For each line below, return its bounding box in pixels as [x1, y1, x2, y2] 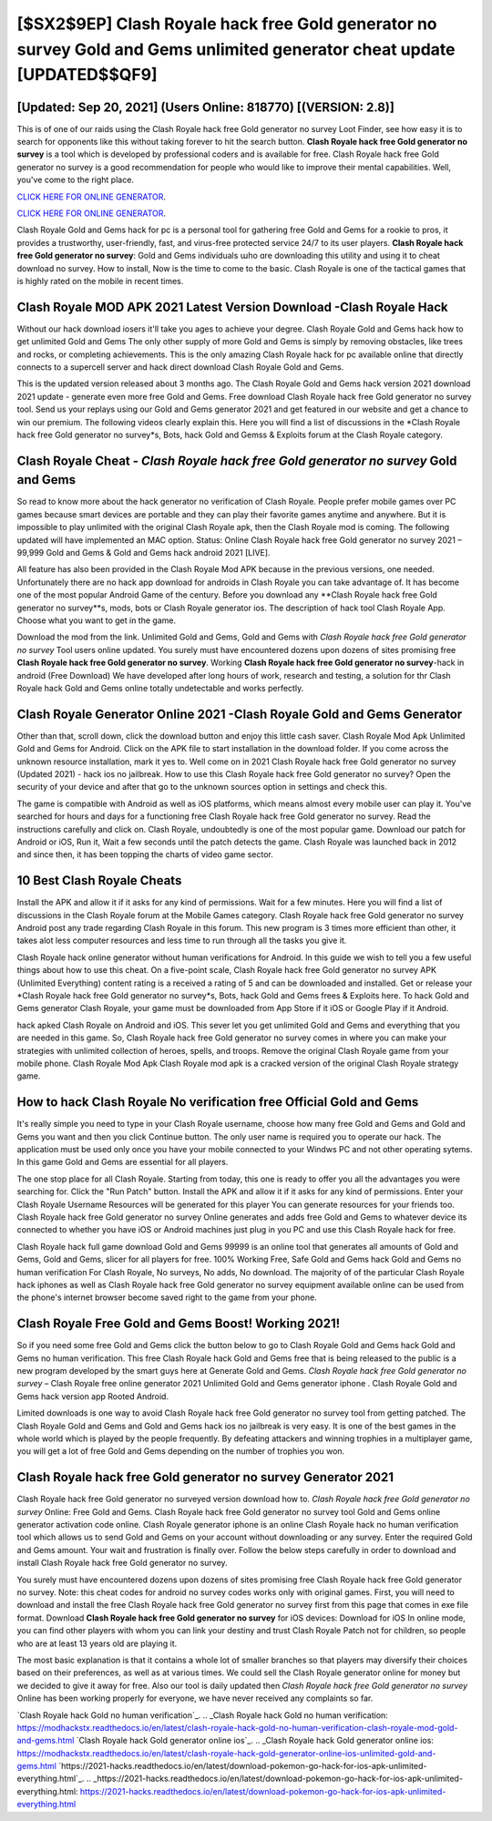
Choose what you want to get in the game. [16, 615, 177, 626]
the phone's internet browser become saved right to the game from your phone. [16, 1292, 318, 1303]
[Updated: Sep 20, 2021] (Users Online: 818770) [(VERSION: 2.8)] [16, 99, 395, 115]
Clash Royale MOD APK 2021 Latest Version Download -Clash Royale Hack [16, 299, 448, 314]
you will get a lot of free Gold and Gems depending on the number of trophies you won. [16, 1446, 345, 1457]
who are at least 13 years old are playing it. [16, 1638, 178, 1649]
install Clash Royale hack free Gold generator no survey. [16, 1558, 228, 1569]
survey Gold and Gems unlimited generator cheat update [16, 39, 456, 59]
